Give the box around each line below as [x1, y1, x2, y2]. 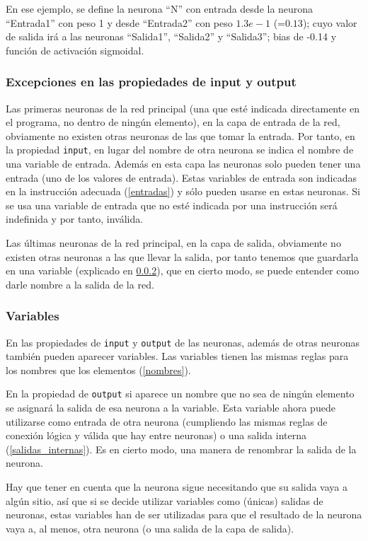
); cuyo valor [302, 15, 357, 30]
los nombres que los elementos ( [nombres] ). [6, 362, 191, 377]
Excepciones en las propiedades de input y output [6, 73, 297, 91]
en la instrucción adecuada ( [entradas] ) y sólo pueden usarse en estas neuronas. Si [6, 184, 360, 199]
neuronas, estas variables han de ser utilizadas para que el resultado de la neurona [6, 507, 362, 522]
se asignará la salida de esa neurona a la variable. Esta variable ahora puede [6, 400, 335, 415]
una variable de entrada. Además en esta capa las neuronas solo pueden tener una [6, 156, 361, 171]
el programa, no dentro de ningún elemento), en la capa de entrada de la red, [6, 115, 340, 129]
